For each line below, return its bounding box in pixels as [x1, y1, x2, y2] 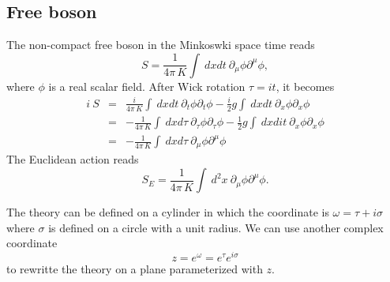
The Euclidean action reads [6, 151, 139, 167]
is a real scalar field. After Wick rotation [48, 77, 246, 94]
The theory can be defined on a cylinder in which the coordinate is [6, 204, 329, 220]
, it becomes [276, 77, 335, 94]
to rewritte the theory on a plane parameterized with [6, 260, 263, 276]
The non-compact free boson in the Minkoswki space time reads [6, 36, 315, 53]
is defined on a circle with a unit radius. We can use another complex [48, 219, 384, 235]
